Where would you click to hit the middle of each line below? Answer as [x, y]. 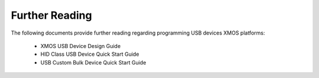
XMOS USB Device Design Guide [81, 46]
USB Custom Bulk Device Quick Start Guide [93, 62]
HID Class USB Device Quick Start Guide [90, 54]
